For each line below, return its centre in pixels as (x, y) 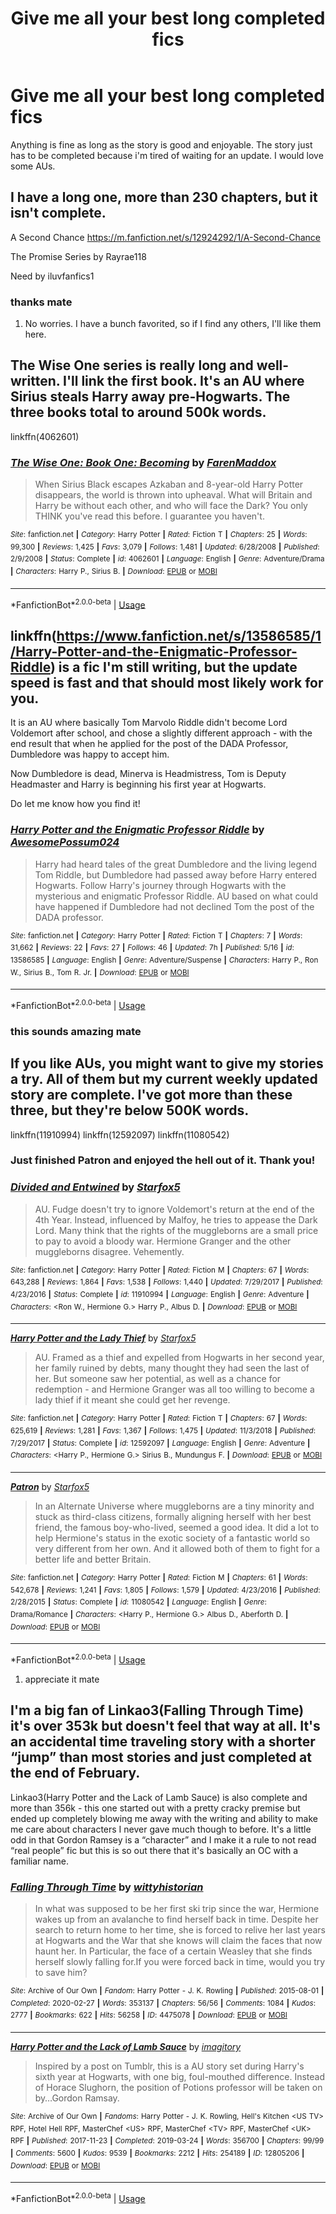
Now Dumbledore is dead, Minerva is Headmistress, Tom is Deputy (148, 774)
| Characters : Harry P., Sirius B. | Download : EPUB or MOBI (114, 572)
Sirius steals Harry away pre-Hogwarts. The (150, 397)
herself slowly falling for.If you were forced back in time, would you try (180, 1962)
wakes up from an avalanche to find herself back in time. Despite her (176, 1919)
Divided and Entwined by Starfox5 (95, 1187)
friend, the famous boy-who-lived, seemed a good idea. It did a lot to (177, 1528)
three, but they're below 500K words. (130, 1110)
